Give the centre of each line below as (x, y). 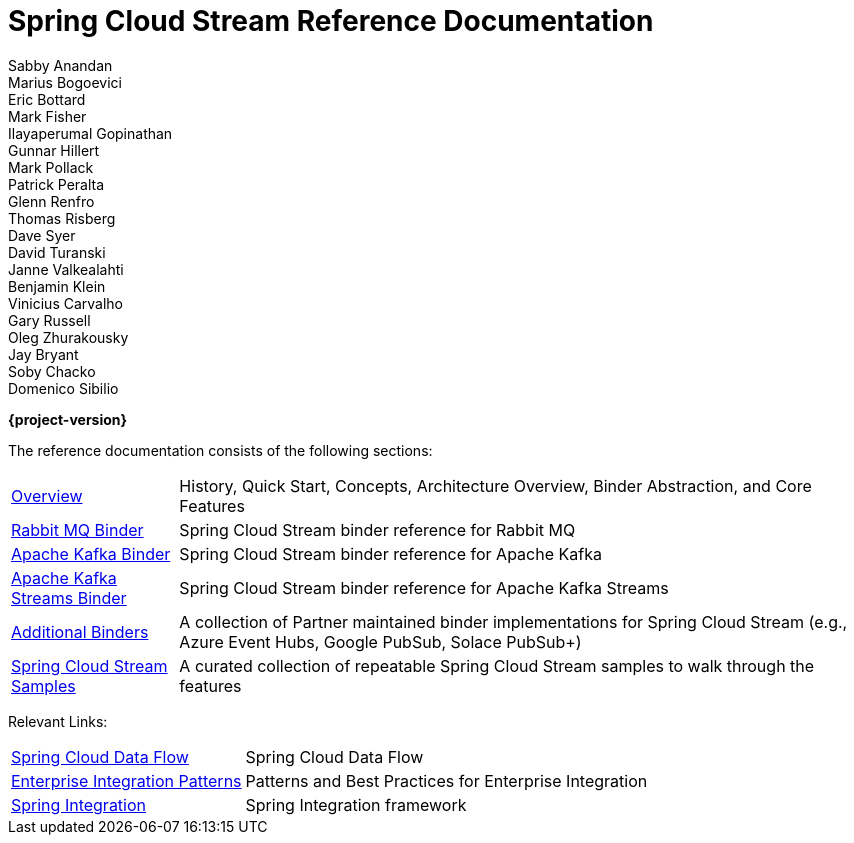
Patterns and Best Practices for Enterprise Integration (446, 780)
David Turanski (57, 252)
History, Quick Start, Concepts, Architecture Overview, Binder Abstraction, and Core (495, 485)
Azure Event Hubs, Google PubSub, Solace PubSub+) (380, 641)
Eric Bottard (47, 99)
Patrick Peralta (56, 184)
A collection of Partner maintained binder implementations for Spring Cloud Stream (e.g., (513, 621)
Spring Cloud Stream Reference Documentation (331, 21)
